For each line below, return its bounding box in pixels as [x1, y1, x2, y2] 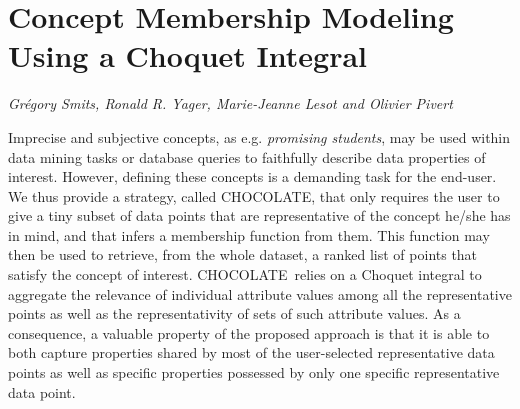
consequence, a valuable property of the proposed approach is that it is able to [8, 322, 490, 343]
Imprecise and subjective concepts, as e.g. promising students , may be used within [8, 126, 511, 147]
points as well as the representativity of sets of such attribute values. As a [8, 303, 461, 324]
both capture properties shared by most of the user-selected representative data [8, 342, 495, 363]
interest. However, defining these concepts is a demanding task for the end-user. [8, 166, 497, 187]
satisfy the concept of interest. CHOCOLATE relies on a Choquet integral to [8, 264, 482, 285]
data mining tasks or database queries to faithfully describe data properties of [8, 146, 486, 167]
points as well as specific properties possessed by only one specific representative [8, 362, 500, 383]
